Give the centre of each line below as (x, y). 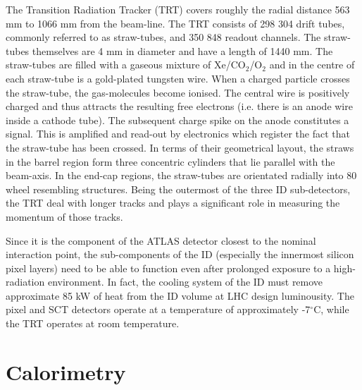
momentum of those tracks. (64, 216)
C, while (331, 309)
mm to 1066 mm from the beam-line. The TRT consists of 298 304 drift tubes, (175, 23)
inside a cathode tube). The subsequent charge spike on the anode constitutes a (177, 120)
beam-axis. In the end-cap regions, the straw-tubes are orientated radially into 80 (181, 175)
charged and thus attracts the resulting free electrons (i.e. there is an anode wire (179, 106)
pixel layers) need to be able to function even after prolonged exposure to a (168, 268)
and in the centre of (312, 65)
